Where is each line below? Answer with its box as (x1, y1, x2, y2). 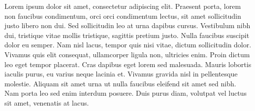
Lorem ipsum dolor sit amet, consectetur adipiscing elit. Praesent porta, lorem (4, 1, 241, 11)
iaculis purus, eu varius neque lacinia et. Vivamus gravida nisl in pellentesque (4, 69, 238, 79)
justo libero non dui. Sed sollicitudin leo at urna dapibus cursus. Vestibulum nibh (4, 20, 251, 31)
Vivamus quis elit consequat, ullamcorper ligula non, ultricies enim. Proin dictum (4, 49, 250, 59)
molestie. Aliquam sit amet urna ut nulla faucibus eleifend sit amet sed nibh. (4, 78, 236, 88)
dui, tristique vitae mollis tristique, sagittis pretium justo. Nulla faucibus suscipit (4, 30, 250, 40)
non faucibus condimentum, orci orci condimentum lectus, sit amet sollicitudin (4, 10, 241, 21)
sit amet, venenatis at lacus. (4, 97, 89, 108)
